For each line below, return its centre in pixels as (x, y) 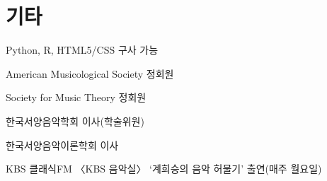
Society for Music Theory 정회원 (76, 97)
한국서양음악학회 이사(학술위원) (75, 121)
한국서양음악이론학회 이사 (62, 145)
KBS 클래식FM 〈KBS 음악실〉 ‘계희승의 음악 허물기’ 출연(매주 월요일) (164, 169)
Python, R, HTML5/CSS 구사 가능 (82, 50)
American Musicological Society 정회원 (90, 73)
